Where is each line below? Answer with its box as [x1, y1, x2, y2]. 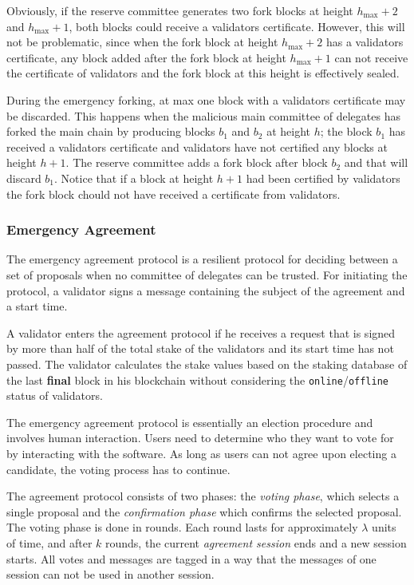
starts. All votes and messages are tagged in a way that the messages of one [6, 550, 377, 567]
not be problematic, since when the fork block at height [6, 34, 278, 50]
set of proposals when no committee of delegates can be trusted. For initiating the [6, 266, 408, 283]
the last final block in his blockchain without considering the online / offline [6, 371, 388, 388]
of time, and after [6, 534, 93, 551]
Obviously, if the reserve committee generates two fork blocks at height [6, 2, 353, 18]
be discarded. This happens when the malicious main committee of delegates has [6, 107, 400, 124]
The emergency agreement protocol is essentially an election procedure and [6, 413, 373, 430]
